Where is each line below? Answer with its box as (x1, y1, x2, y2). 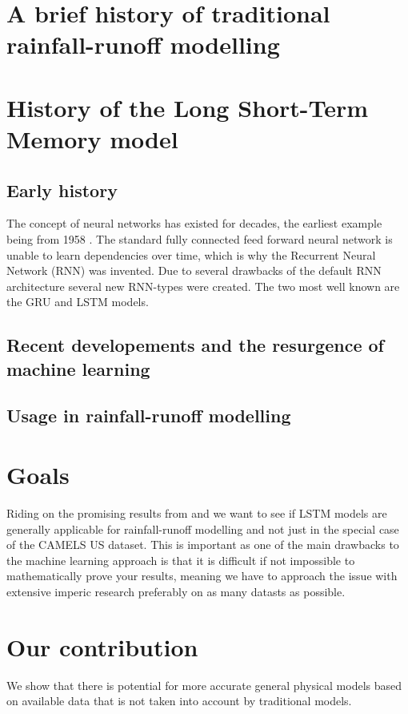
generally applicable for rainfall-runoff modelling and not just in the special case (6, 520, 399, 537)
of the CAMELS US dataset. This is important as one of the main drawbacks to (6, 536, 399, 553)
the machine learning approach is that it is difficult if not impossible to (6, 551, 355, 568)
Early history (6, 177, 118, 202)
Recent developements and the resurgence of (6, 333, 384, 357)
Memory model (6, 122, 178, 155)
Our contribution (6, 630, 198, 663)
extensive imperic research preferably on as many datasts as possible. (6, 583, 346, 599)
